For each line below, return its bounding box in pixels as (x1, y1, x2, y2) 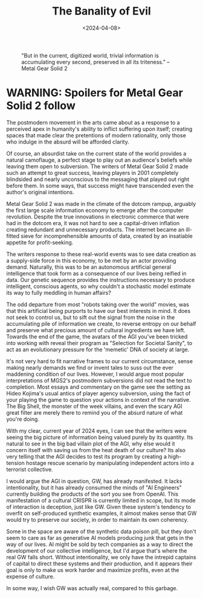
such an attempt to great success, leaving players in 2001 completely (6, 169, 179, 176)
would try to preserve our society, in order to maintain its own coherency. (6, 516, 189, 523)
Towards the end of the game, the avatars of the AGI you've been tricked (6, 333, 188, 340)
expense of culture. (6, 573, 55, 580)
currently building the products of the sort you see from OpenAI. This (6, 490, 179, 498)
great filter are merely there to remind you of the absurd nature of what (6, 409, 183, 416)
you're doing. (6, 415, 39, 422)
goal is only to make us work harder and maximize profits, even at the (6, 566, 179, 573)
